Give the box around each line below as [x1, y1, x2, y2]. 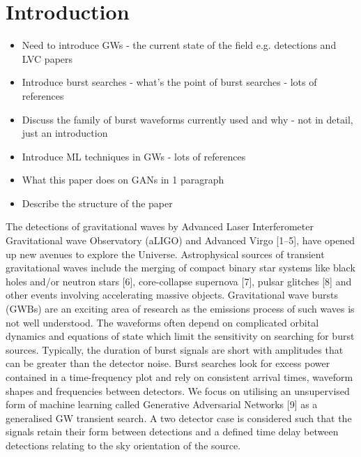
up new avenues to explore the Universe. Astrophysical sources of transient [6, 246, 325, 261]
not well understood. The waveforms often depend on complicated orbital [6, 315, 319, 329]
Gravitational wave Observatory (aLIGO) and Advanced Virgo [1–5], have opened [6, 233, 355, 248]
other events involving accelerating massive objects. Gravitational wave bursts [6, 287, 339, 302]
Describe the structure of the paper [22, 195, 173, 210]
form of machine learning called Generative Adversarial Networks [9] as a [6, 397, 318, 412]
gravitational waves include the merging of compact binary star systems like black [6, 260, 355, 275]
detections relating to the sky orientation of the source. [6, 437, 241, 452]
